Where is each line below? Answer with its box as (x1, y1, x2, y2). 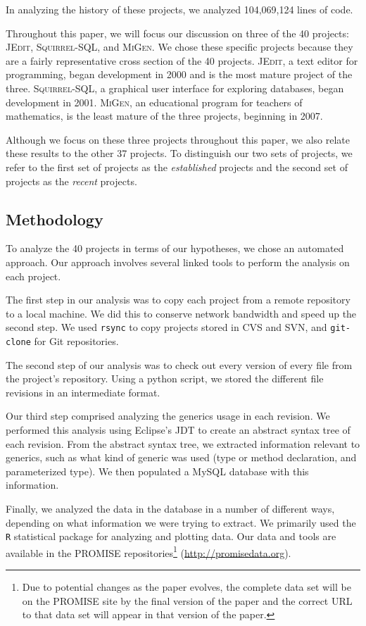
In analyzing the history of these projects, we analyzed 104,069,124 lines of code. (6, 2, 353, 16)
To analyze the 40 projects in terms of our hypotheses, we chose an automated (6, 241, 344, 256)
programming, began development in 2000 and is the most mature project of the (6, 67, 353, 82)
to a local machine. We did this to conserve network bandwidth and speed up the (6, 306, 357, 320)
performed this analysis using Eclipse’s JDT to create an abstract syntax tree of (6, 422, 351, 437)
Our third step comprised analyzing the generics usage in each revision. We (6, 408, 330, 423)
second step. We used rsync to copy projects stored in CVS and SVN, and (6, 320, 327, 334)
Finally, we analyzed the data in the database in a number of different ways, (6, 501, 335, 515)
